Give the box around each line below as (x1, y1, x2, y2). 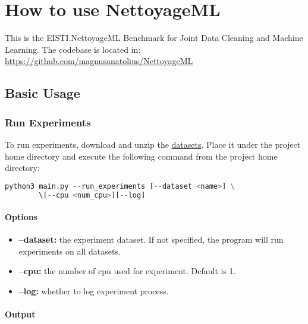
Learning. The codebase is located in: (5, 43, 141, 55)
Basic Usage (5, 84, 80, 102)
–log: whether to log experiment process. (18, 285, 169, 297)
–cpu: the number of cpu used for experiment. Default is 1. (18, 265, 236, 277)
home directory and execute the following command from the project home (5, 150, 278, 162)
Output (5, 308, 36, 320)
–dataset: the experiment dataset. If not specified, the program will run (18, 233, 284, 246)
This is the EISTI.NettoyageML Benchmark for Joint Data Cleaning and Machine (5, 31, 303, 44)
